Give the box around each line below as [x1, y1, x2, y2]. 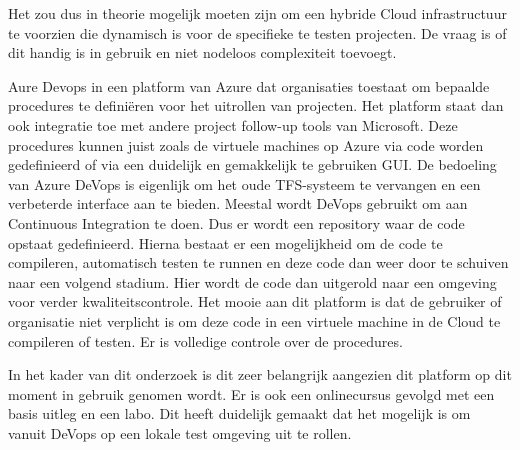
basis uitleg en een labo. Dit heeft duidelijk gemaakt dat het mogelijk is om [8, 403, 471, 424]
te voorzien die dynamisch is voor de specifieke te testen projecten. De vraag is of [8, 22, 507, 43]
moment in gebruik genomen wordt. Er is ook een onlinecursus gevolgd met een [8, 383, 495, 404]
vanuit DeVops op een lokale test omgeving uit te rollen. [8, 422, 352, 443]
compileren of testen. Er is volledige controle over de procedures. [8, 330, 403, 351]
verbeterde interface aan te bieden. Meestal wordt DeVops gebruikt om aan [8, 193, 468, 214]
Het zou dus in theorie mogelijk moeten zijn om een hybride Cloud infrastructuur [8, 3, 507, 23]
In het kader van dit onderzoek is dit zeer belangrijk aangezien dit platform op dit [8, 364, 512, 385]
